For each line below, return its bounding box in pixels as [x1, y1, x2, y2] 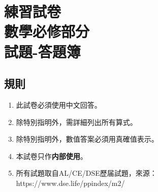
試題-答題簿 [4, 41, 81, 61]
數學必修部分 [4, 21, 90, 42]
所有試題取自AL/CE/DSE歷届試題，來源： [16, 168, 157, 178]
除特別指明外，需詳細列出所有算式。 [16, 116, 137, 127]
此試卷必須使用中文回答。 [16, 99, 102, 110]
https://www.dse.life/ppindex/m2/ [16, 177, 125, 188]
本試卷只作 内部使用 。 [16, 150, 87, 161]
